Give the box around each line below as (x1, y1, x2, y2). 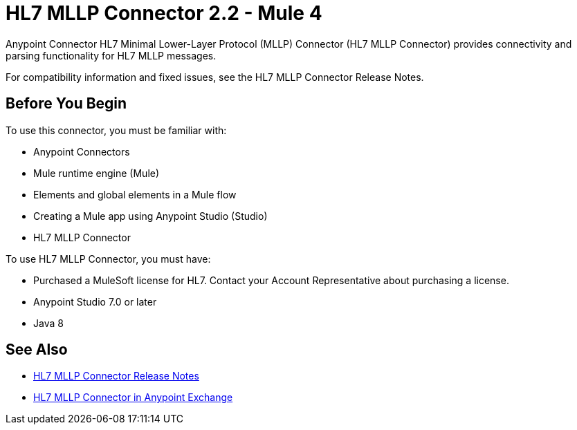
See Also (6, 341, 68, 359)
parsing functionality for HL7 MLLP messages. (6, 49, 217, 62)
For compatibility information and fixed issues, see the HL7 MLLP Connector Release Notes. (6, 71, 424, 83)
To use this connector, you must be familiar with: (6, 124, 227, 136)
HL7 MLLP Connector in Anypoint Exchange (33, 391, 233, 404)
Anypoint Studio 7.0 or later (33, 295, 157, 308)
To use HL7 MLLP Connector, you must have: (6, 252, 211, 265)
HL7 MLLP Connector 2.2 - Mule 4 (6, 1, 322, 25)
